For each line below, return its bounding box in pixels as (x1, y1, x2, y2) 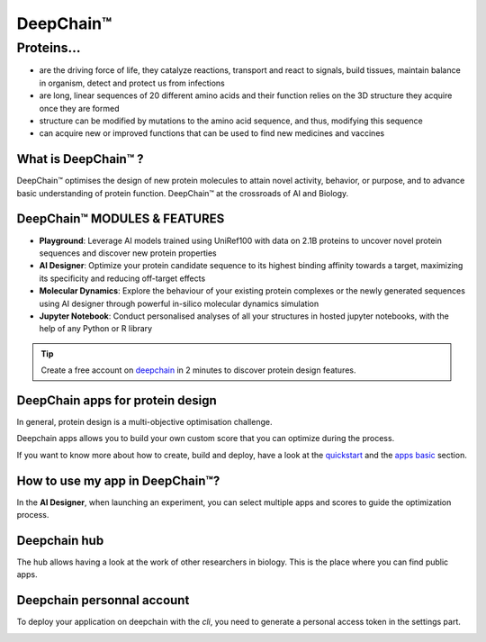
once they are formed (39, 103, 120, 113)
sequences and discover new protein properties (39, 248, 217, 258)
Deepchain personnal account (16, 592, 190, 608)
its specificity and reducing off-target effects (39, 273, 206, 284)
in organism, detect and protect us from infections (39, 77, 225, 88)
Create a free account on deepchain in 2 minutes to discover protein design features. (40, 365, 356, 375)
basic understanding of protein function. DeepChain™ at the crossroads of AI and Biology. (16, 187, 349, 198)
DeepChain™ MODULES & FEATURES (16, 212, 225, 227)
